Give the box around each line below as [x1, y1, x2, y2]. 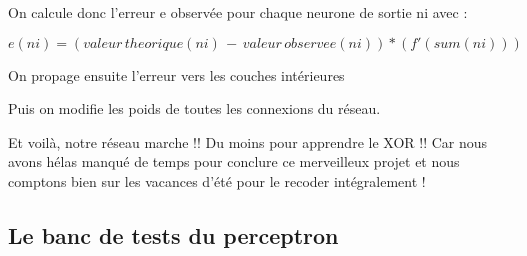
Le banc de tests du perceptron [8, 219, 339, 250]
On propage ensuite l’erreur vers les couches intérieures [8, 64, 345, 85]
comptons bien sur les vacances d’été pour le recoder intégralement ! [8, 170, 426, 191]
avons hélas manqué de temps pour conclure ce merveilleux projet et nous [8, 151, 460, 172]
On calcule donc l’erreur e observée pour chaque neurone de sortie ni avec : [8, 2, 468, 22]
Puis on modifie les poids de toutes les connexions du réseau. [8, 98, 381, 119]
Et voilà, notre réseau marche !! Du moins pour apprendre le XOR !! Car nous [8, 131, 488, 152]
